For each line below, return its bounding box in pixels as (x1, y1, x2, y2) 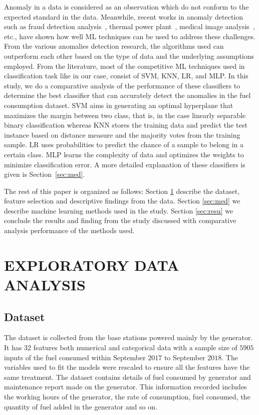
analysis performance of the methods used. (4, 225, 135, 236)
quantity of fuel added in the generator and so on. (4, 401, 157, 411)
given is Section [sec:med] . (4, 169, 85, 179)
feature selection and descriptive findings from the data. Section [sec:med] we (4, 195, 240, 206)
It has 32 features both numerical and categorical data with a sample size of (4, 342, 237, 353)
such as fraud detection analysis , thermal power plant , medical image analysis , (4, 21, 255, 32)
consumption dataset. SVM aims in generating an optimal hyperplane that (4, 99, 233, 110)
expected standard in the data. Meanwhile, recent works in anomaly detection (4, 11, 243, 22)
